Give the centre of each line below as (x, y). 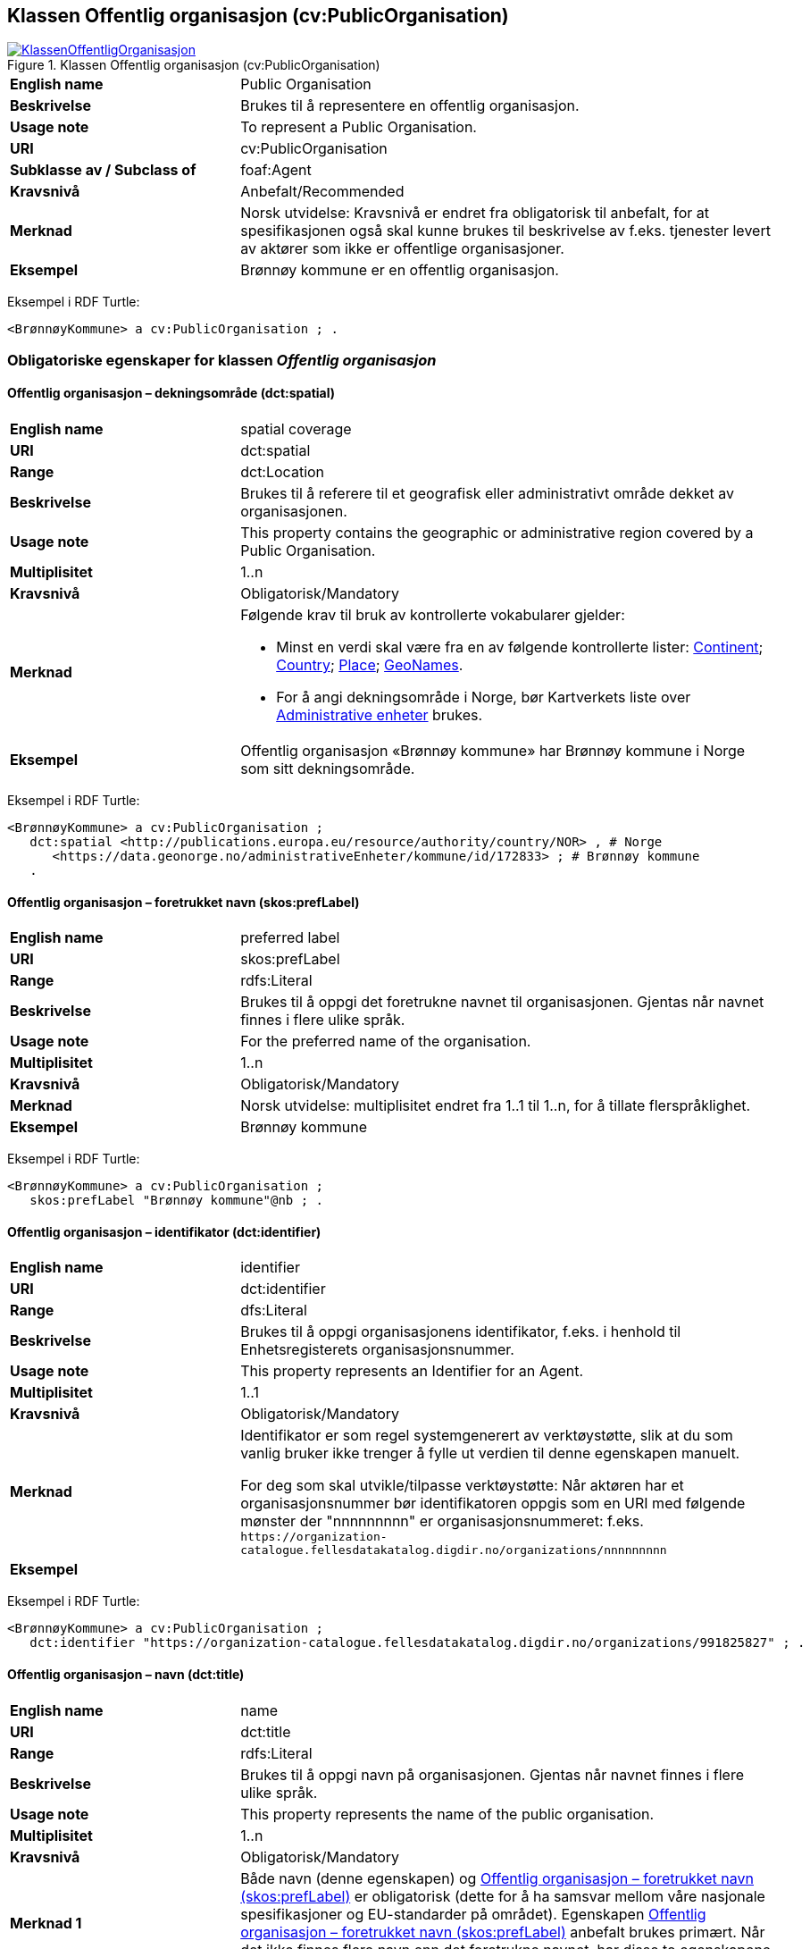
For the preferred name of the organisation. (386, 1042)
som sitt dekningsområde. (328, 769)
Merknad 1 (46, 1923)
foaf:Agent (276, 170)
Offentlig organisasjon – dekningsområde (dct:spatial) (171, 393)
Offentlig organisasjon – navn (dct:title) (126, 1675)
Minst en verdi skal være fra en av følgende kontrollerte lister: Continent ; (520, 647)
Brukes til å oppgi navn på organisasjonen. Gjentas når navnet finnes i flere (492, 1774)
